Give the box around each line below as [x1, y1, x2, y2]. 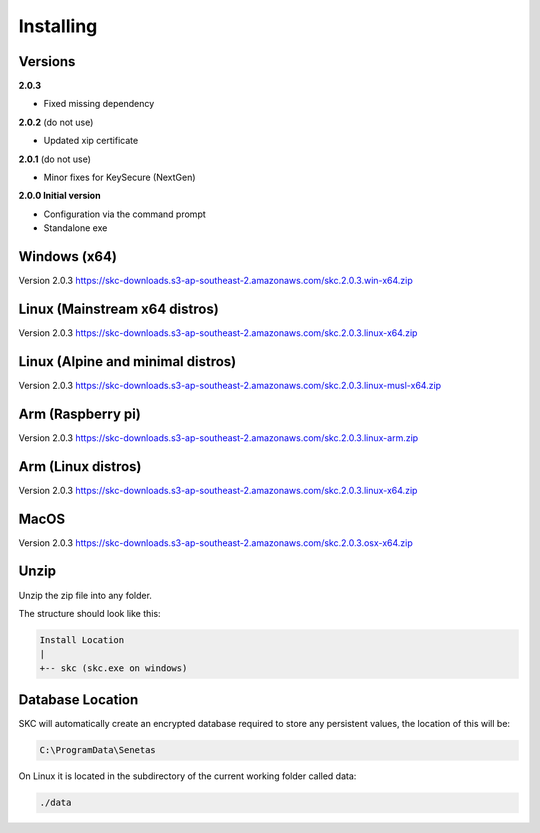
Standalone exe [43, 222, 108, 234]
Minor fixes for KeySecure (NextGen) [43, 171, 196, 184]
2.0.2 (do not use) [18, 116, 94, 128]
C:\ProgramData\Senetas [39, 745, 157, 756]
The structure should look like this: [18, 607, 161, 619]
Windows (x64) [18, 248, 117, 265]
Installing [18, 15, 98, 37]
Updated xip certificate [43, 135, 139, 147]
